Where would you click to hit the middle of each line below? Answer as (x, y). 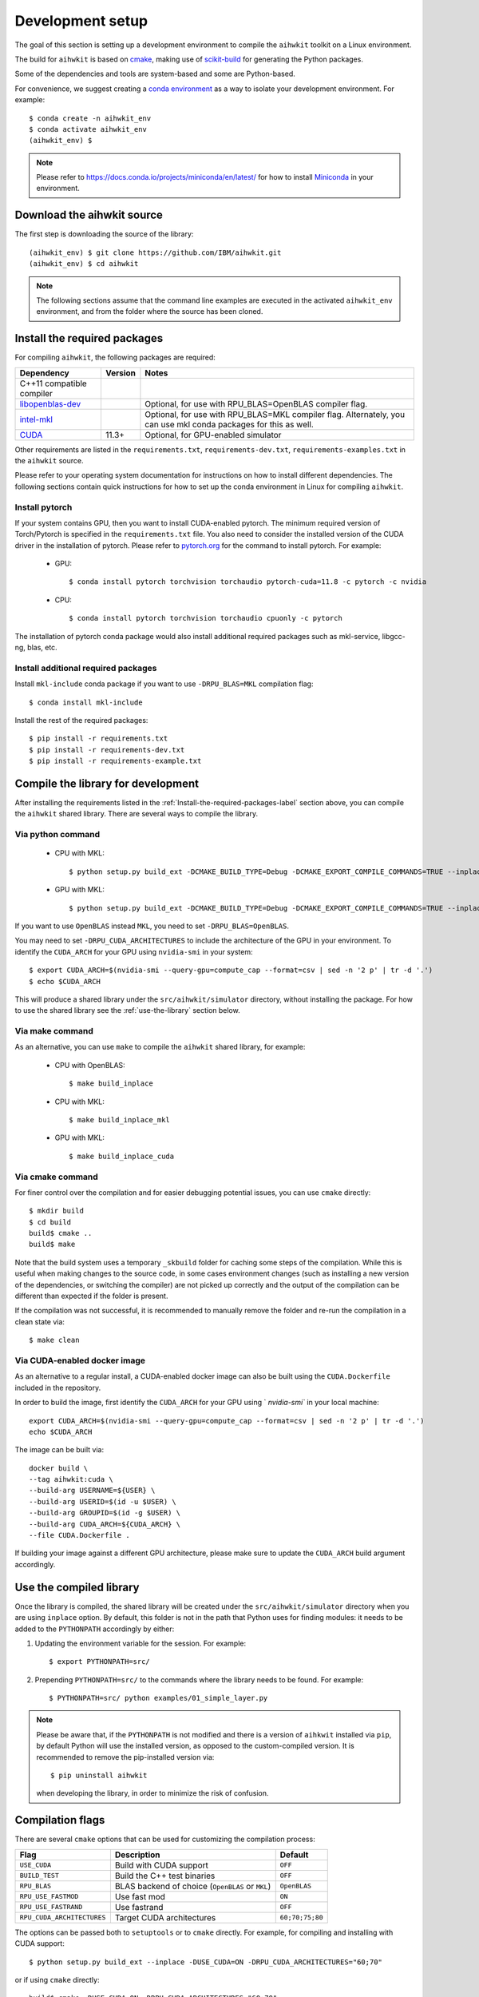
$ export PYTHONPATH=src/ (100, 1662)
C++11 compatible (53, 383)
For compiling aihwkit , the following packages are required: (115, 357)
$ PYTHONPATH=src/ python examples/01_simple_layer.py (158, 1698)
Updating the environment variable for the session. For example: (141, 1643)
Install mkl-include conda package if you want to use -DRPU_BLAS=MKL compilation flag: (164, 684)
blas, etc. (42, 648)
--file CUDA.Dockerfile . (80, 1535)
